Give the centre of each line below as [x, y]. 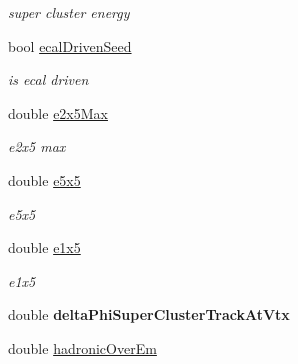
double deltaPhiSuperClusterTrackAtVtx [149, 314]
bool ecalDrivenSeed [70, 45]
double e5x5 [44, 179]
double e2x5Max [58, 112]
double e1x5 [44, 247]
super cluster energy [69, 12]
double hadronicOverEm [82, 347]
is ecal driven [48, 79]
